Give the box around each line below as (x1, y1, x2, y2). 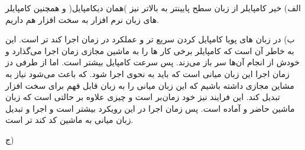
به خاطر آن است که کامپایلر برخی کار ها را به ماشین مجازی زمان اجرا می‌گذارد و (5, 44, 294, 56)
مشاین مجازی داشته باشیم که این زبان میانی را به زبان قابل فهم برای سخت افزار (5, 79, 294, 91)
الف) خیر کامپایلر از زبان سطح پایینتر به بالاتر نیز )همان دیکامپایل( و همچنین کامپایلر (5, 2, 301, 14)
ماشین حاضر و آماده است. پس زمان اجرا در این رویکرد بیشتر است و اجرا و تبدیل (5, 102, 295, 114)
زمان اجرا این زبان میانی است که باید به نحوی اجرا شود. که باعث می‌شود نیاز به (5, 67, 290, 79)
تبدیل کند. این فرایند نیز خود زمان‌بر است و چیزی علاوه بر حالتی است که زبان (5, 91, 280, 103)
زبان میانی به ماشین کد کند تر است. (5, 114, 134, 126)
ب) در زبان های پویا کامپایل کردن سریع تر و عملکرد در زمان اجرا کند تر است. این (5, 33, 295, 45)
